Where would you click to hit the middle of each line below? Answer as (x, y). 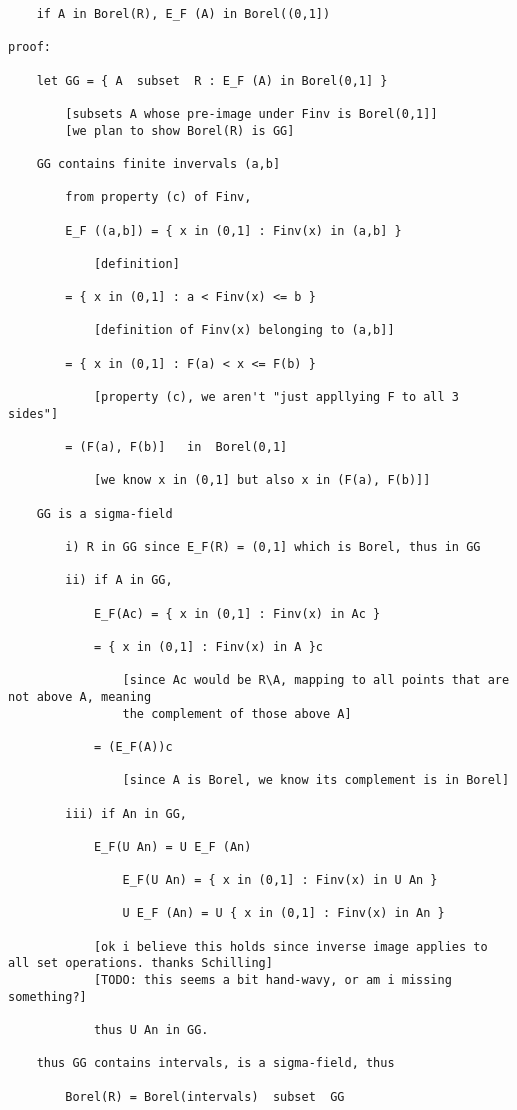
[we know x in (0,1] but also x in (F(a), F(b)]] (262, 480)
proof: (29, 47)
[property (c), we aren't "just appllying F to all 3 (276, 397)
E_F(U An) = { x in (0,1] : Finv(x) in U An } (280, 880)
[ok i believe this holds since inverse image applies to (290, 946)
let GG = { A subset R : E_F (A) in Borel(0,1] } (212, 80)
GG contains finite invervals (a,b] (158, 163)
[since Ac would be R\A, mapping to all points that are (316, 680)
